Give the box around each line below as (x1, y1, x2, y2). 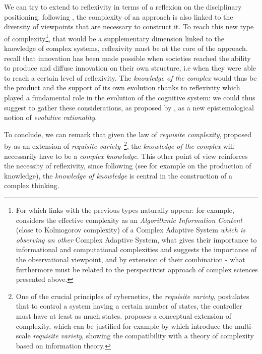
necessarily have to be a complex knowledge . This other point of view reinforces (4, 150, 248, 161)
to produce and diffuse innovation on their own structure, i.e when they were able (4, 63, 256, 73)
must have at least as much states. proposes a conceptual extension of (16, 310, 231, 321)
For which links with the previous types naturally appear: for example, (16, 205, 234, 215)
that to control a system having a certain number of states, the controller (16, 301, 242, 311)
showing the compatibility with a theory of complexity (86, 330, 254, 341)
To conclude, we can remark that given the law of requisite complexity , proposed (4, 129, 252, 139)
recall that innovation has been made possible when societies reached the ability (4, 52, 251, 63)
